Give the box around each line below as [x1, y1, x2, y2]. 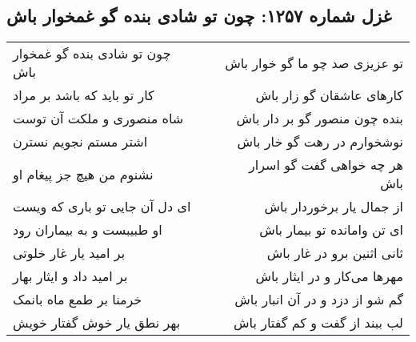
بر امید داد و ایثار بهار [13, 267, 128, 286]
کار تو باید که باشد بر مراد [13, 86, 154, 105]
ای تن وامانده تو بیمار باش [259, 220, 403, 239]
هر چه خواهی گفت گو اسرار [249, 155, 403, 175]
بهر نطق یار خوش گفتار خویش [13, 313, 181, 332]
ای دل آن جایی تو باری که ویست [13, 197, 191, 216]
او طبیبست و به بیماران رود [13, 220, 162, 239]
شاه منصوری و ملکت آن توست [13, 109, 184, 128]
